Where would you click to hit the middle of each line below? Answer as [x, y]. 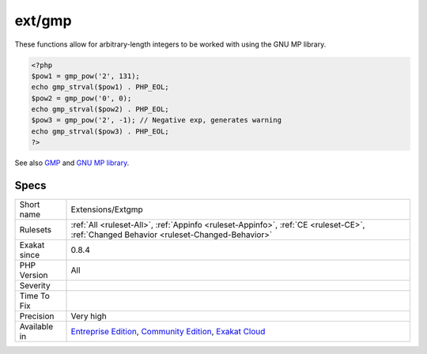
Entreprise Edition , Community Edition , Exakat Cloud [168, 332]
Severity [35, 286]
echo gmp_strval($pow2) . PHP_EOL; [100, 109]
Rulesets [35, 230]
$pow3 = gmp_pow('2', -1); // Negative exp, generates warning [157, 120]
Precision [37, 316]
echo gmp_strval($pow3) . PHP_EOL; [100, 131]
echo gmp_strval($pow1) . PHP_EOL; [100, 87]
